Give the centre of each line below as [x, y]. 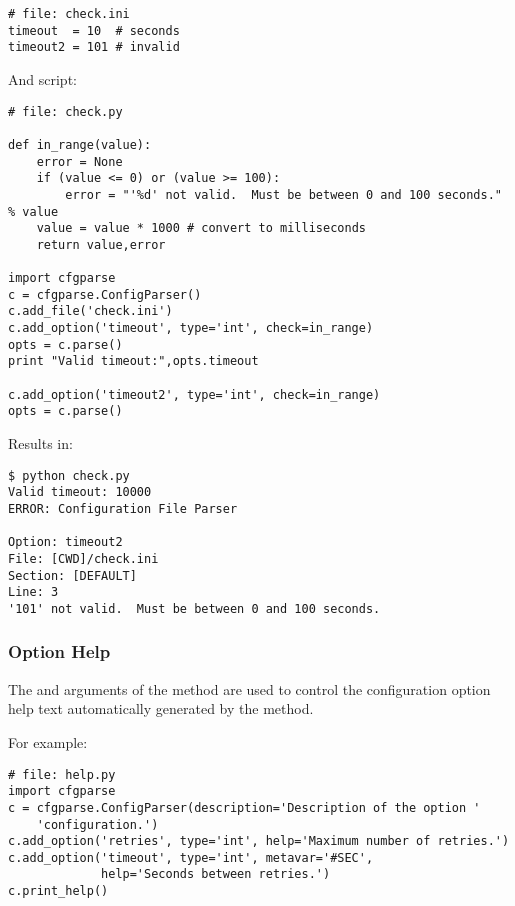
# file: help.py [62, 774]
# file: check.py [65, 111]
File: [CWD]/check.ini [83, 558]
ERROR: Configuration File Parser [123, 508]
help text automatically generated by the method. [161, 708]
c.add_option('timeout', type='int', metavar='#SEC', [191, 857]
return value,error [101, 244]
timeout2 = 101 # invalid [94, 47]
